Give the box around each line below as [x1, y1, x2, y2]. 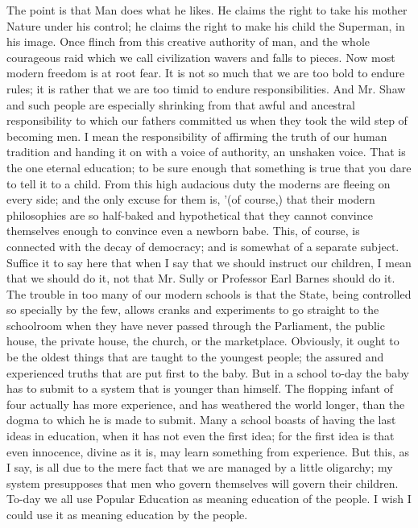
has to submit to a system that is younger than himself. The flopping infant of [6, 380, 394, 397]
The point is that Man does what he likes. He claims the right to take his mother [6, 2, 408, 18]
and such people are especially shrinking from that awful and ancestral [6, 96, 355, 113]
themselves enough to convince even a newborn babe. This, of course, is [6, 222, 360, 239]
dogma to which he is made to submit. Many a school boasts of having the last [6, 411, 396, 428]
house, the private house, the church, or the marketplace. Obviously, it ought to [6, 332, 399, 349]
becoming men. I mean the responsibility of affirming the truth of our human [6, 127, 387, 144]
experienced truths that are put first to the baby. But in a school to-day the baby [6, 364, 409, 381]
